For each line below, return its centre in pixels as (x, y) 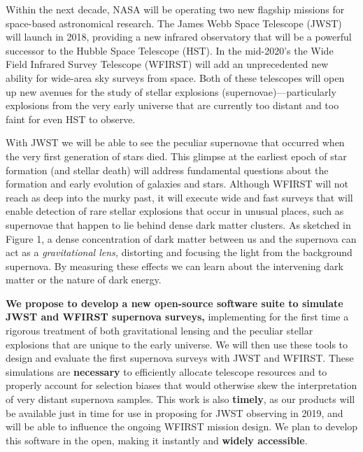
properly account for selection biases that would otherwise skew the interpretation (181, 385)
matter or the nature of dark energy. (84, 280)
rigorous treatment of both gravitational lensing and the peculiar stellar (159, 331)
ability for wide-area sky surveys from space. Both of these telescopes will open (175, 77)
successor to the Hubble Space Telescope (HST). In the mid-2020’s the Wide (170, 50)
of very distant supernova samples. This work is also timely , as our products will (180, 399)
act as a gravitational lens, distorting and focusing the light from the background (179, 252)
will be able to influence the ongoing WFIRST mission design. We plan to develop (182, 426)
